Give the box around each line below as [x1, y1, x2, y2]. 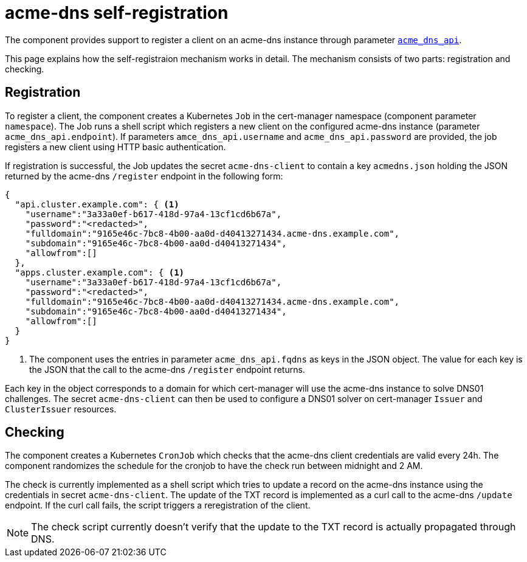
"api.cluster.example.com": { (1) [15, 199, 179, 209]
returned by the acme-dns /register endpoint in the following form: [5, 170, 283, 181]
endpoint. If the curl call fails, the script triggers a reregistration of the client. [5, 500, 311, 511]
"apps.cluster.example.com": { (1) [15, 267, 185, 277]
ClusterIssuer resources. [5, 403, 117, 414]
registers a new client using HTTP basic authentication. [5, 141, 226, 152]
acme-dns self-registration [5, 2, 229, 23]
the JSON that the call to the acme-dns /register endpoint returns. [29, 364, 305, 375]
